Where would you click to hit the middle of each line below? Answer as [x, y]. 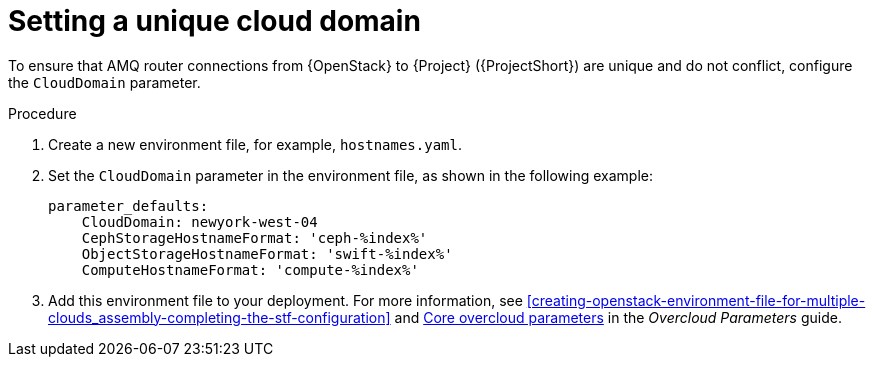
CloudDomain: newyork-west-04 [199, 221]
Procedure [42, 113]
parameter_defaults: [128, 205]
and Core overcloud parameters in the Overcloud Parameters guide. [618, 317]
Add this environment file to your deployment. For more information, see [285, 300]
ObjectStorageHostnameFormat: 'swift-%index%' [267, 253]
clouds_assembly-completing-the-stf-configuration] [219, 317]
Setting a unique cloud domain [214, 21]
